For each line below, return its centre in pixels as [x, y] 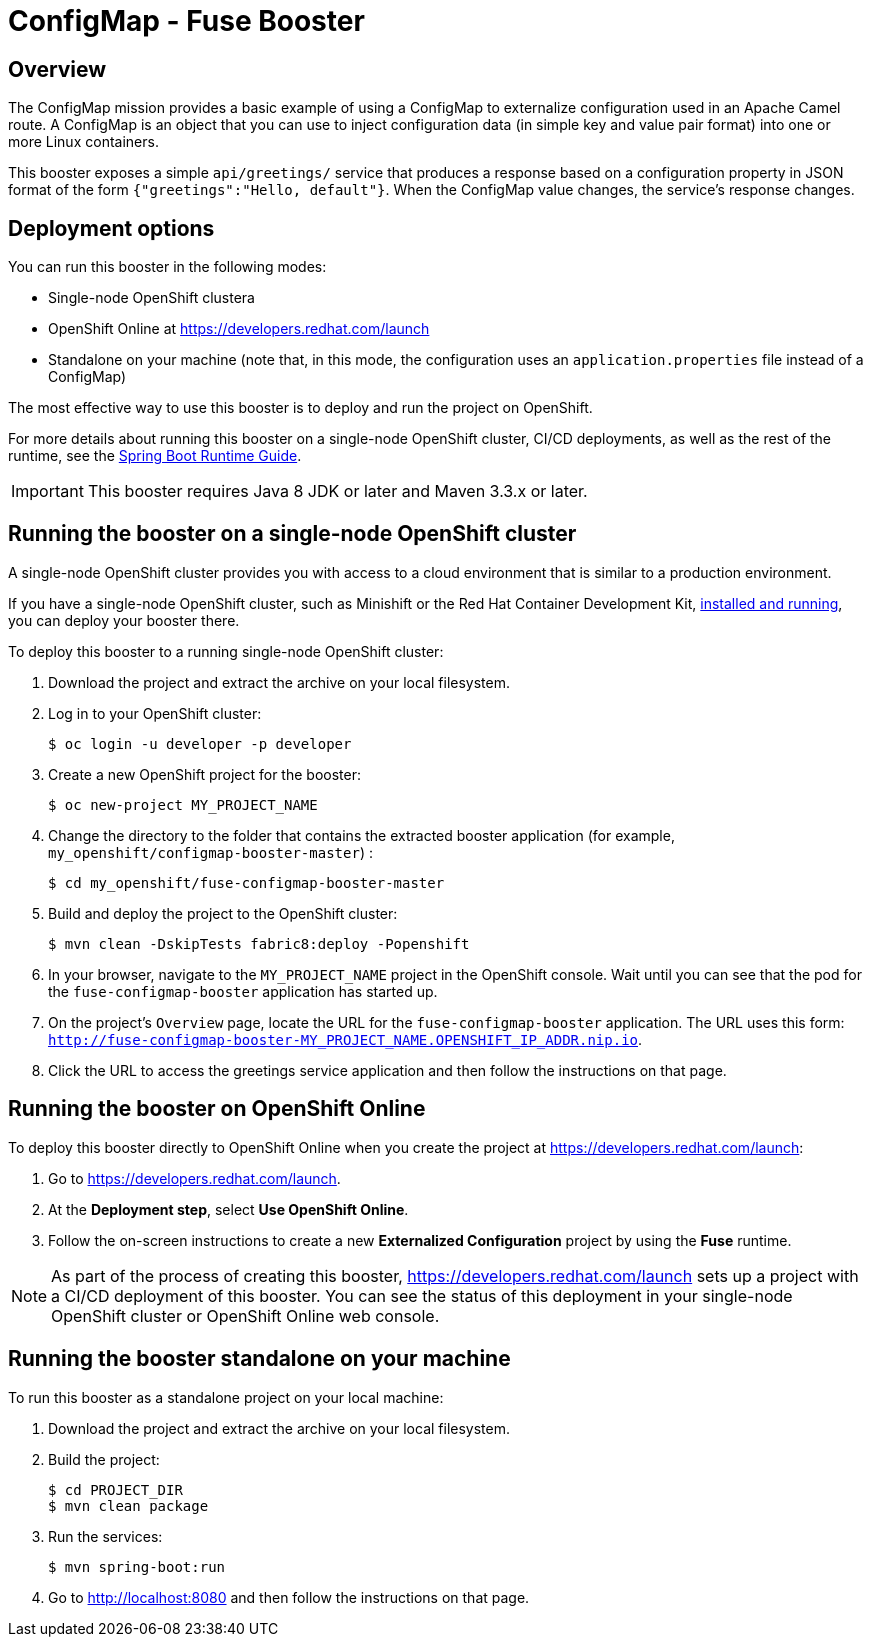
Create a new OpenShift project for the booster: [204, 774]
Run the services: [105, 1536]
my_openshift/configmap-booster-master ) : [210, 852]
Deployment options [111, 228]
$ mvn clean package [128, 1505]
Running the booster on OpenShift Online [217, 1109]
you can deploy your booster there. [124, 620]
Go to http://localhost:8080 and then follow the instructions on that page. [289, 1597]
